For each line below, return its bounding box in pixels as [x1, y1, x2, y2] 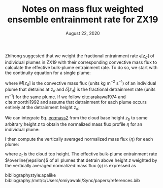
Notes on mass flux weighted [22, 3, 144, 15]
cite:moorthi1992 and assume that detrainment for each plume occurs [5, 99, 147, 105]
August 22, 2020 [65, 30, 100, 36]
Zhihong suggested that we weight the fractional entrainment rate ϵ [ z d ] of [5, 53, 155, 60]
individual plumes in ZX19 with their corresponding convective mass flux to [5, 59, 157, 65]
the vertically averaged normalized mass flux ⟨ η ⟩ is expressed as [5, 163, 136, 169]
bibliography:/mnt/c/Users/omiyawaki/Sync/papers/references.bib [5, 178, 140, 184]
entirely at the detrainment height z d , [5, 104, 80, 112]
